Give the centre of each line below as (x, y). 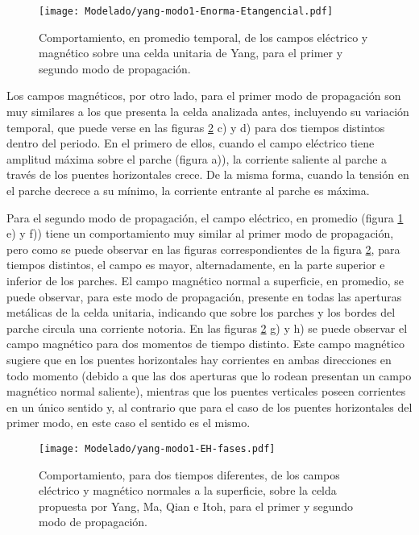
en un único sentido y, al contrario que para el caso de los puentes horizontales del (209, 406)
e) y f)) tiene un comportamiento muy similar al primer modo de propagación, (200, 233)
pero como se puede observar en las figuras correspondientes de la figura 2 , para (203, 249)
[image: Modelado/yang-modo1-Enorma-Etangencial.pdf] (186, 11)
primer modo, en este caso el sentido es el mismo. (129, 423)
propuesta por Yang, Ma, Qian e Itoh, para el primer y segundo (196, 506)
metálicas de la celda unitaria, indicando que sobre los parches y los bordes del (201, 312)
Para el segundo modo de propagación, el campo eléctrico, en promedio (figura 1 (205, 217)
